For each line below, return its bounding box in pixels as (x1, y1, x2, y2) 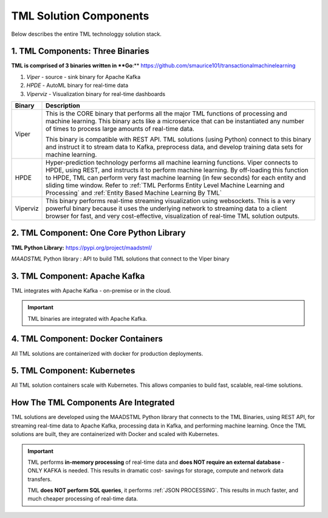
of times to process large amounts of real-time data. (46, 124, 194, 133)
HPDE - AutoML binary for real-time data (26, 82, 129, 89)
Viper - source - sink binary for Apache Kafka (26, 73, 141, 80)
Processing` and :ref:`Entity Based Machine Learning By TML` (46, 189, 222, 197)
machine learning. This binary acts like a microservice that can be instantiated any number (46, 117, 305, 126)
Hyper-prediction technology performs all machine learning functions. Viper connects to (46, 158, 298, 167)
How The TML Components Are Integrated (11, 398, 175, 408)
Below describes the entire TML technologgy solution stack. (11, 30, 162, 38)
